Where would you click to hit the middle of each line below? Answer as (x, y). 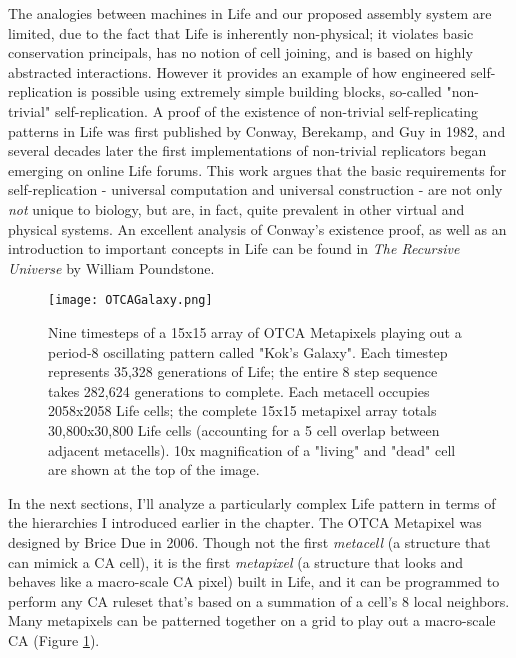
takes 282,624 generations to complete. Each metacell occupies (239, 390)
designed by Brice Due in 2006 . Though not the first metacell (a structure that (249, 541)
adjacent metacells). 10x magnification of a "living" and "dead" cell (252, 449)
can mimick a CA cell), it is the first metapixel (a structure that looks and (236, 561)
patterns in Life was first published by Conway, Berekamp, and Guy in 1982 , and (257, 130)
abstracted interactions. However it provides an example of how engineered (237, 71)
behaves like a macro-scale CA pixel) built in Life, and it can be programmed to (254, 581)
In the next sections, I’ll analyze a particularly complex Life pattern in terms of (252, 502)
